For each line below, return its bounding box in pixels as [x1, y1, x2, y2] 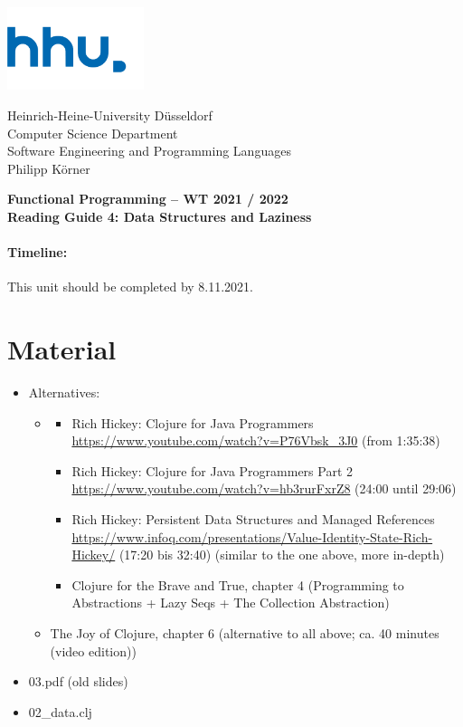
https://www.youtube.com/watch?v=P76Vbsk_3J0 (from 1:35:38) [71, 431, 440, 450]
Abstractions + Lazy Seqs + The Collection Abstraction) [71, 593, 390, 612]
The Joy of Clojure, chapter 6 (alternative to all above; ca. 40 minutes [50, 623, 439, 642]
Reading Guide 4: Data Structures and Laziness [7, 206, 312, 225]
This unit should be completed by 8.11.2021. [7, 277, 254, 296]
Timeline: [7, 243, 68, 262]
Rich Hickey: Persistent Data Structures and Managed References [71, 509, 435, 528]
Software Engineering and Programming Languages [7, 141, 291, 160]
